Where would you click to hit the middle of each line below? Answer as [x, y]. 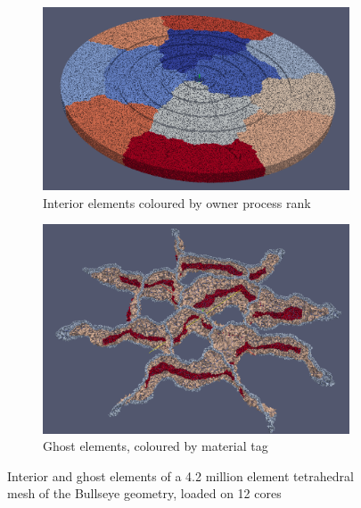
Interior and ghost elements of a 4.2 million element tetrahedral [180, 475]
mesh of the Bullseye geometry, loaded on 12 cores [144, 493]
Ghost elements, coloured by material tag [156, 446]
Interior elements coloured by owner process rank [177, 202]
